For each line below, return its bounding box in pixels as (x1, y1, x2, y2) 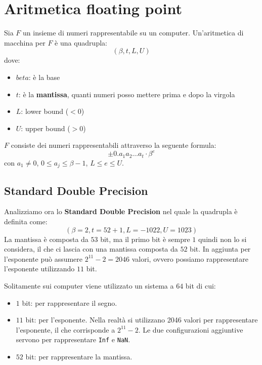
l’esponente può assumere (4, 253, 83, 264)
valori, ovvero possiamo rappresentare (132, 253, 248, 264)
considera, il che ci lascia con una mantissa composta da (4, 244, 178, 254)
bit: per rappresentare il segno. (22, 297, 117, 308)
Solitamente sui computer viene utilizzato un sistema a (4, 280, 174, 291)
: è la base (28, 71, 60, 82)
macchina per (4, 37, 46, 48)
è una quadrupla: (55, 37, 107, 48)
